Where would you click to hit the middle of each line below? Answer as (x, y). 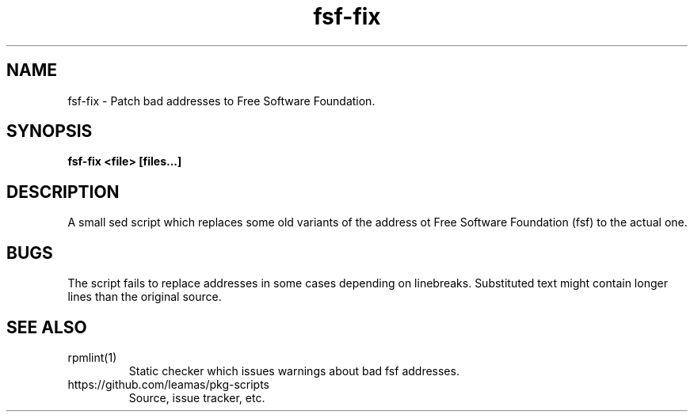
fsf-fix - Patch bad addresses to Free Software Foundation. (221, 101)
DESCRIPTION (63, 192)
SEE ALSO (47, 327)
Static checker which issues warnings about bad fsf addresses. (294, 370)
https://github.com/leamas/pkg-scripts (169, 384)
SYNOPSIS (50, 131)
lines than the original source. (145, 297)
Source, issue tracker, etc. (197, 397)
